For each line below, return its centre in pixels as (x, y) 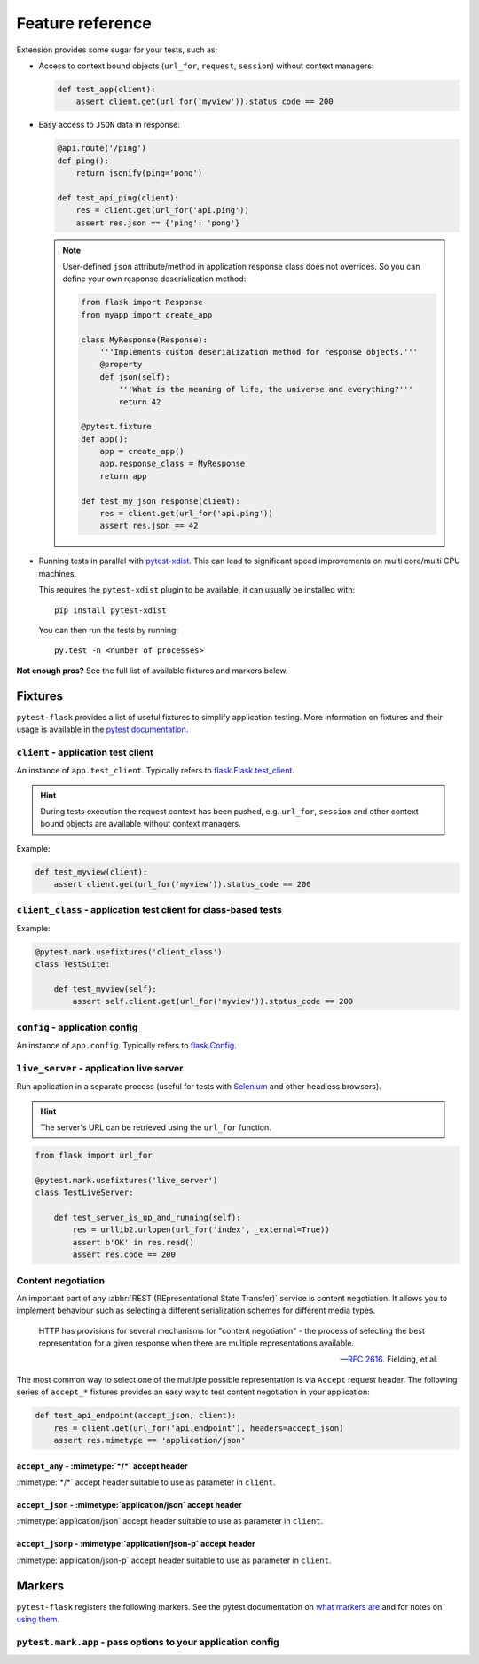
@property (121, 365)
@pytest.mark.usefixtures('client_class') (129, 952)
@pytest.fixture (117, 427)
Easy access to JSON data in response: (110, 125)
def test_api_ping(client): (118, 198)
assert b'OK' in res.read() (133, 1242)
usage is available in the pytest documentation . (102, 730)
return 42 (140, 402)
